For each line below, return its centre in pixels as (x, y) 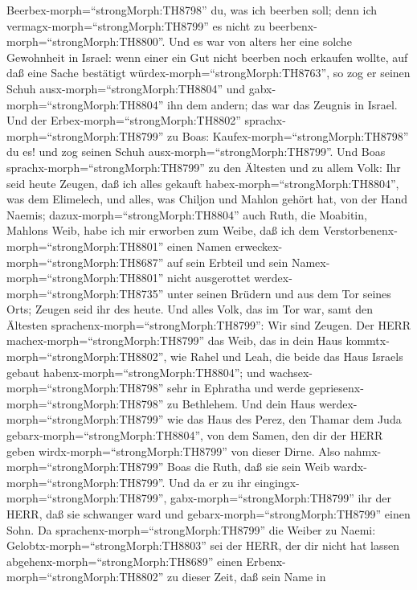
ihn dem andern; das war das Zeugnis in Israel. (282, 104)
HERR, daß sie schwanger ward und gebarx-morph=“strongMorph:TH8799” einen (208, 514)
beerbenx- (293, 25)
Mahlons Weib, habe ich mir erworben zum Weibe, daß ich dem (163, 230)
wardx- (350, 467)
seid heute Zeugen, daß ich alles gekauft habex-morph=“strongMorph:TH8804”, (203, 183)
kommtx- (368, 340)
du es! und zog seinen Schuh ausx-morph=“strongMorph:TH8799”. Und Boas (196, 152)
